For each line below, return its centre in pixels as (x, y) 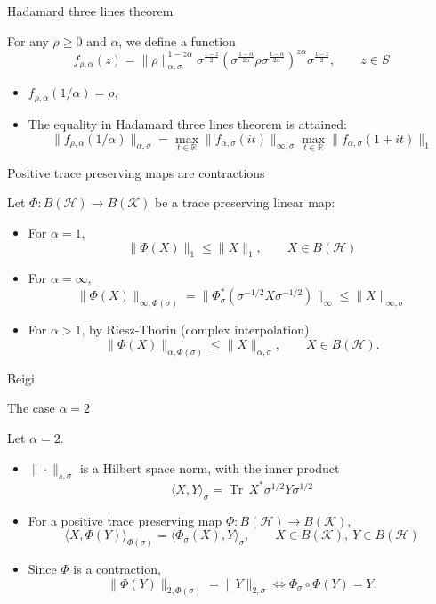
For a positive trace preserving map (125, 520)
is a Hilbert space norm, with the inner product (210, 467)
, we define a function (177, 40)
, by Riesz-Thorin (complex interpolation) (195, 330)
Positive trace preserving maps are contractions (136, 172)
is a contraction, (117, 569)
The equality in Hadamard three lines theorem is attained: (187, 123)
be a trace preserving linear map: (245, 202)
